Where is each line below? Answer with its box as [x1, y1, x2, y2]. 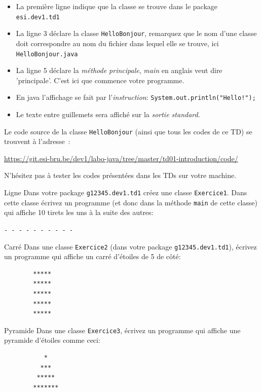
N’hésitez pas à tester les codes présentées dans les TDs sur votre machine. [4, 170, 237, 181]
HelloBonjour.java [16, 50, 78, 58]
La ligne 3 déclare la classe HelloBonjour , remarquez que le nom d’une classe [16, 28, 257, 39]
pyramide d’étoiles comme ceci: [4, 335, 100, 345]
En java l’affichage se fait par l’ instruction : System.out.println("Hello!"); [16, 92, 256, 102]
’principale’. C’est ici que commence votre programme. [16, 75, 184, 85]
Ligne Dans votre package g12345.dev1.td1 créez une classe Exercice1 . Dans [4, 187, 247, 198]
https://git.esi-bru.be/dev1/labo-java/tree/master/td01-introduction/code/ [4, 153, 238, 163]
